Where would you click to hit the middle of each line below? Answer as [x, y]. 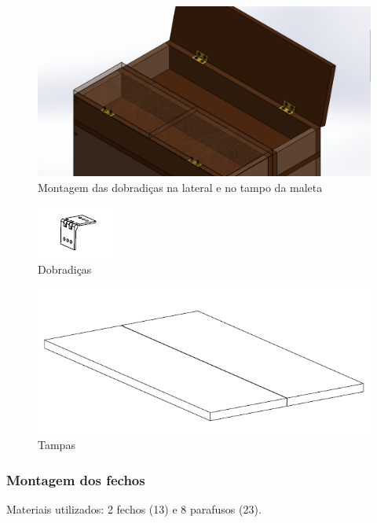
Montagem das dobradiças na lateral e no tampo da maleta [180, 187]
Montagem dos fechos [76, 479]
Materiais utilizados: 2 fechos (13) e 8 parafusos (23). [134, 508]
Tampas [57, 445]
